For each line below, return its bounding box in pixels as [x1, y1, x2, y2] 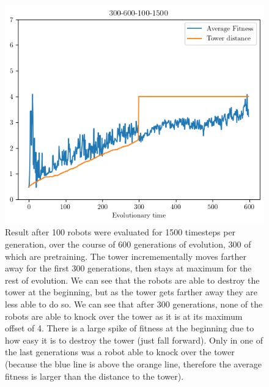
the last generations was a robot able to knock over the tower [5, 345, 235, 358]
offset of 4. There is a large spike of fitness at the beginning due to [5, 322, 254, 334]
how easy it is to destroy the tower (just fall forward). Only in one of [5, 333, 263, 346]
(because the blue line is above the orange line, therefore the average [5, 357, 262, 370]
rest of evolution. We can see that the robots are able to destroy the [5, 273, 260, 286]
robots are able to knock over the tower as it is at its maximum [5, 309, 243, 322]
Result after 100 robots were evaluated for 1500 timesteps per [5, 226, 236, 238]
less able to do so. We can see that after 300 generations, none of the [5, 298, 263, 310]
